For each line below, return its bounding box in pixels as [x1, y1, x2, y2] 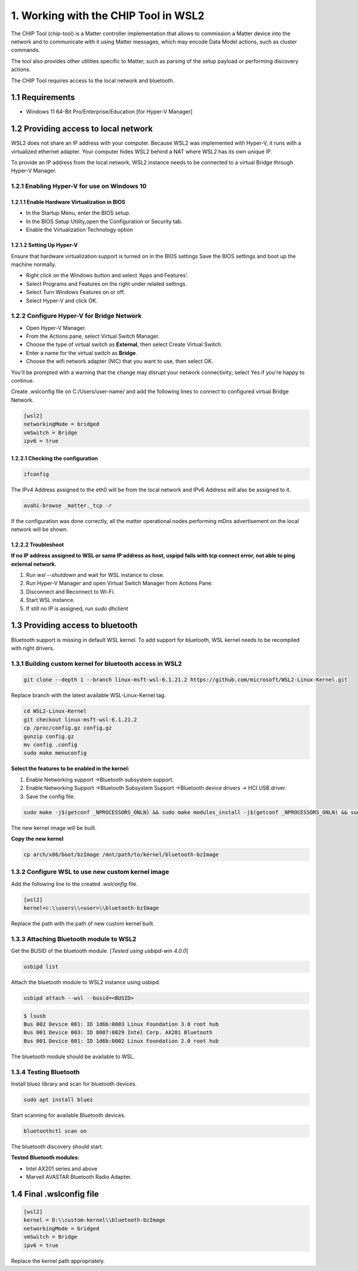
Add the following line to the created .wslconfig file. [11, 880, 138, 887]
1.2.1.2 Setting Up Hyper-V [11, 242, 78, 249]
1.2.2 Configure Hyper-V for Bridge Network [11, 311, 142, 320]
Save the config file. [26, 793, 76, 800]
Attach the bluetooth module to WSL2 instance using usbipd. [11, 979, 161, 986]
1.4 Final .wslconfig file [11, 1188, 99, 1199]
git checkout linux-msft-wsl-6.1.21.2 [23, 716, 137, 723]
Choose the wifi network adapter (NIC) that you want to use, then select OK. [26, 358, 214, 365]
